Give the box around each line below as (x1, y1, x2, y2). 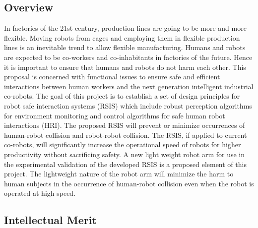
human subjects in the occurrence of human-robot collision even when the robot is (4, 178, 254, 188)
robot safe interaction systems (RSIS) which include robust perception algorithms (4, 100, 252, 111)
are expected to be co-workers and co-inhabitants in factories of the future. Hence (4, 52, 253, 62)
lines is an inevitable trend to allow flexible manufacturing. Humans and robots (4, 42, 246, 53)
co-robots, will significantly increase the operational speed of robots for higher (4, 139, 241, 150)
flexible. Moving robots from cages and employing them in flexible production (4, 32, 240, 43)
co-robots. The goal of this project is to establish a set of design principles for (4, 91, 240, 101)
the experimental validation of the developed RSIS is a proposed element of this (4, 159, 247, 169)
